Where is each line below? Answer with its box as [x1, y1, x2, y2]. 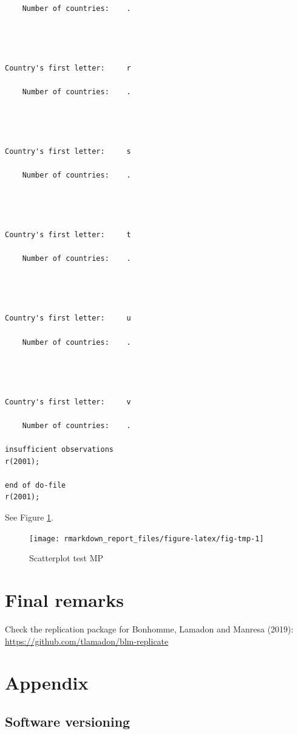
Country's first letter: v [5, 397, 131, 406]
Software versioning [5, 711, 130, 730]
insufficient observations [5, 445, 113, 454]
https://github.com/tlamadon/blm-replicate [5, 634, 169, 647]
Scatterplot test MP [29, 552, 104, 564]
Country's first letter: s [5, 147, 131, 156]
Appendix [5, 670, 89, 695]
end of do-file [5, 480, 66, 490]
